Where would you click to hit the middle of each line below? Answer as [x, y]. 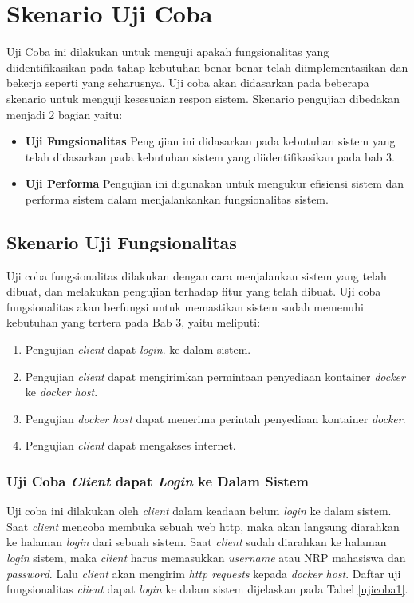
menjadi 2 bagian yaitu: [65, 114]
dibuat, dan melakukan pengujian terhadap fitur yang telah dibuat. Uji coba [194, 291]
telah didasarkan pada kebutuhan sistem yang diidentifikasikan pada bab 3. [210, 156]
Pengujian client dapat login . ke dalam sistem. [138, 349]
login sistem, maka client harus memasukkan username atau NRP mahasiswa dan [206, 558]
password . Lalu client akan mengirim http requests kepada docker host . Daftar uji [204, 573]
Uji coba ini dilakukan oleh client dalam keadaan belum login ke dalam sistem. [199, 511]
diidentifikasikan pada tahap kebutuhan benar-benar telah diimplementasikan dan [207, 67]
